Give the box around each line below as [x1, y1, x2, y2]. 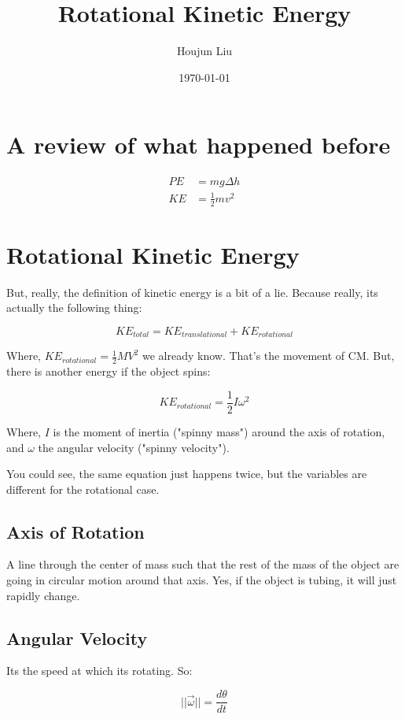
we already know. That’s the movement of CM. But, [142, 347, 395, 364]
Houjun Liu [176, 43, 233, 59]
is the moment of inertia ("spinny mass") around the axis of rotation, [53, 423, 385, 439]
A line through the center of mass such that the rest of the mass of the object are [6, 556, 399, 573]
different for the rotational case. [6, 480, 160, 497]
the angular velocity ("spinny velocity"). [38, 439, 230, 455]
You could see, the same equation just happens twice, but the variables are [6, 465, 367, 482]
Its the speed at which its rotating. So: [6, 662, 193, 679]
